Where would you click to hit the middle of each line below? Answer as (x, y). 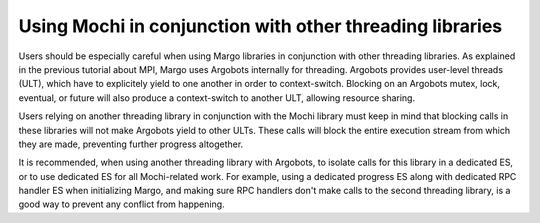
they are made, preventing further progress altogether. (131, 144)
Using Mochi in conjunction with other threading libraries (260, 26)
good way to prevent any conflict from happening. (121, 204)
